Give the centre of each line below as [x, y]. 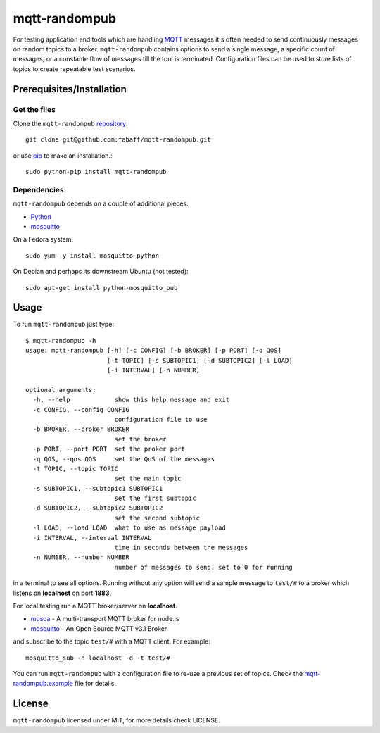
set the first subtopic [155, 499]
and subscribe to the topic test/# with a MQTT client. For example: [112, 641]
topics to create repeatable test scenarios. [74, 69]
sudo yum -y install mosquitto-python [93, 256]
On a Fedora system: [43, 239]
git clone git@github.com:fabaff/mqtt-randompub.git [118, 140]
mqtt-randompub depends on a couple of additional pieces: [101, 203]
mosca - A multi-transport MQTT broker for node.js [105, 619]
